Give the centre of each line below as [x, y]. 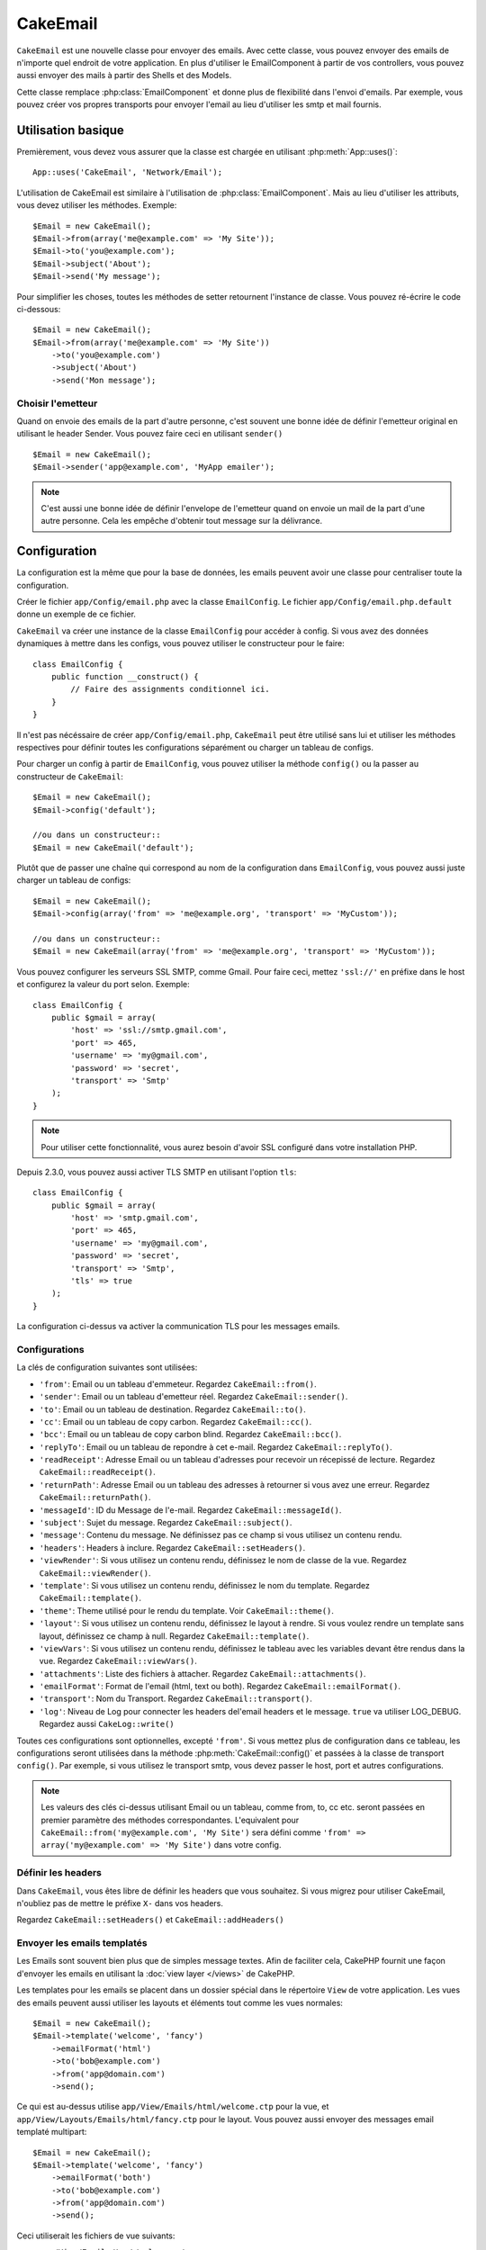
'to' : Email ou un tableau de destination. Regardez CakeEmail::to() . [172, 1409]
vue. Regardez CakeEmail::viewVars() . [118, 1661]
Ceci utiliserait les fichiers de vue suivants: [96, 2236]
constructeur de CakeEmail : [70, 776]
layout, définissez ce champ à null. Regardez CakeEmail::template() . [174, 1636]
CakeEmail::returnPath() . [95, 1498]
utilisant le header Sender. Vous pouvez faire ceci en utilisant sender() [150, 434]
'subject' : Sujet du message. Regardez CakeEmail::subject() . [166, 1523]
